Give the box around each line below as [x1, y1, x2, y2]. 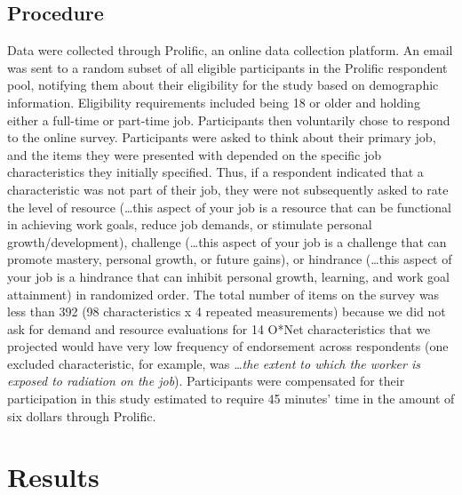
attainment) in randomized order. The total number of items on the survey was [7, 284, 440, 303]
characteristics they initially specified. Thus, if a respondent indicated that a [7, 163, 424, 181]
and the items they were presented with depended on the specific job [7, 145, 382, 164]
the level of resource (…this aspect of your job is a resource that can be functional [7, 197, 451, 216]
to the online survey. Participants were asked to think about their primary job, [7, 128, 436, 147]
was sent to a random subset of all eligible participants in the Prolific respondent [7, 58, 448, 76]
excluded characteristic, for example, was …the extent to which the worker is [7, 354, 420, 372]
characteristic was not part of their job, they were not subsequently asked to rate [7, 180, 449, 198]
